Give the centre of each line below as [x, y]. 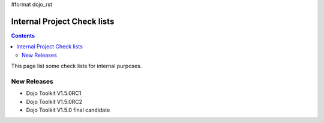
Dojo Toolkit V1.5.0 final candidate [68, 110]
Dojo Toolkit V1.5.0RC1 [54, 93]
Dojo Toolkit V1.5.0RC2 [54, 102]
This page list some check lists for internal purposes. [76, 66]
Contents [23, 35]
